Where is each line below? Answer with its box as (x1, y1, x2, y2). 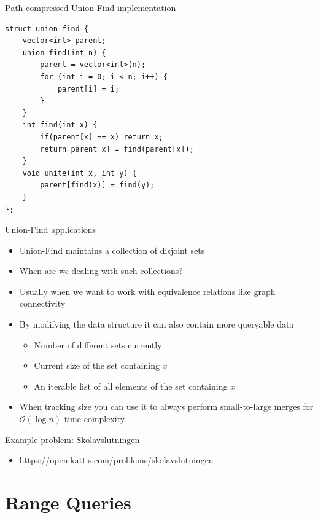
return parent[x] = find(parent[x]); (40, 144, 194, 154)
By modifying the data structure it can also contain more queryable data (19, 318, 294, 331)
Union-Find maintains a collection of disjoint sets (19, 243, 205, 256)
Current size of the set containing (34, 359, 160, 372)
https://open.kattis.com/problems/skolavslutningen (19, 453, 214, 466)
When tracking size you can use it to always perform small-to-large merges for (19, 400, 314, 413)
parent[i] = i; (57, 84, 120, 93)
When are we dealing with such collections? (19, 264, 183, 277)
